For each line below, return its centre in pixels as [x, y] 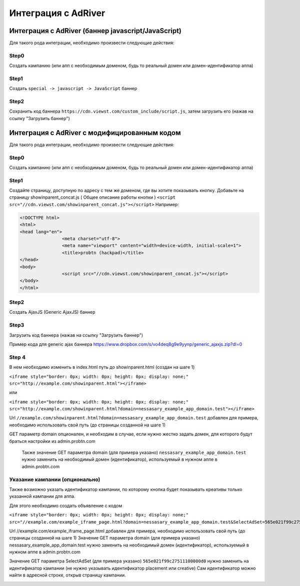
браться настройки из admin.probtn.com [52, 441]
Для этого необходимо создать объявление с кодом [66, 505]
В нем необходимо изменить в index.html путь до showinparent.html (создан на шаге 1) [102, 367]
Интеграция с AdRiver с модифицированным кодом [95, 133]
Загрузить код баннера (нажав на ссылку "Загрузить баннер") [76, 335]
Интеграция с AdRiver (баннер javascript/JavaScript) [95, 31]
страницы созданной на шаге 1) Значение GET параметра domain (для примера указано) [105, 538]
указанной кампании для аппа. [42, 496]
